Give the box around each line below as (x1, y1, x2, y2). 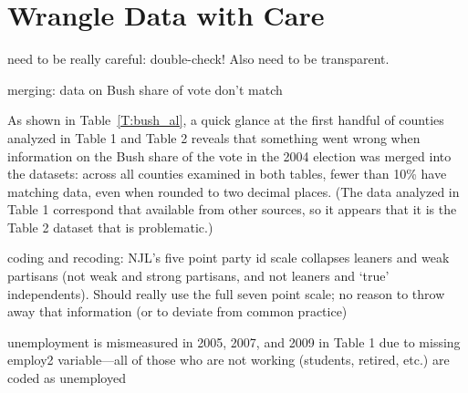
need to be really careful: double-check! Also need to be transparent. (7, 49, 390, 68)
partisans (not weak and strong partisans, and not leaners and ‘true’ (7, 266, 390, 285)
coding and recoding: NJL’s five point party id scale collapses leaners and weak (7, 248, 450, 267)
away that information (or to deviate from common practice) (7, 302, 348, 321)
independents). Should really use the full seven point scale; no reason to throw (7, 284, 445, 303)
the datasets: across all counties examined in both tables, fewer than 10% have (7, 164, 447, 183)
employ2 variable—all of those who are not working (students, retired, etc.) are (7, 350, 450, 369)
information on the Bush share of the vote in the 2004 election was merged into (7, 146, 452, 165)
